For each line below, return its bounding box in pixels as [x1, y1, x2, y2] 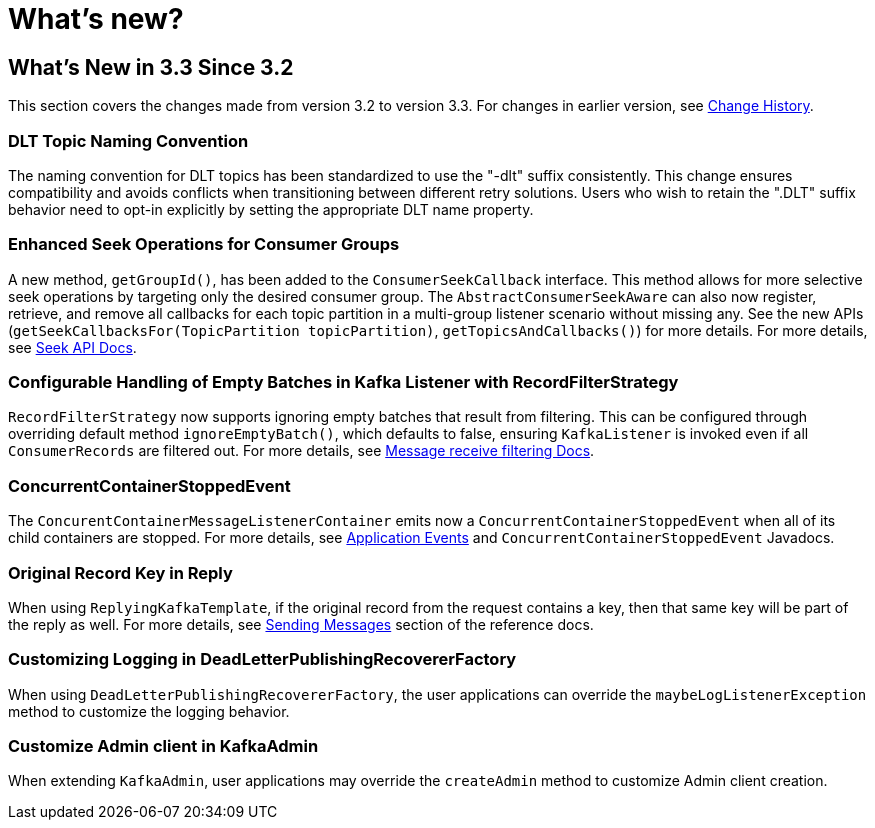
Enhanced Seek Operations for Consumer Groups [8, 234, 400, 255]
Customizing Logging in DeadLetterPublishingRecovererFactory [8, 649, 517, 670]
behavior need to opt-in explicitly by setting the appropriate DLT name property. [8, 200, 534, 218]
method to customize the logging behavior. [8, 702, 290, 720]
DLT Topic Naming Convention [8, 130, 249, 151]
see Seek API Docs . [8, 338, 137, 356]
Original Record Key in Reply [8, 562, 233, 583]
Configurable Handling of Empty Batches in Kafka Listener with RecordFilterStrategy [8, 372, 679, 393]
